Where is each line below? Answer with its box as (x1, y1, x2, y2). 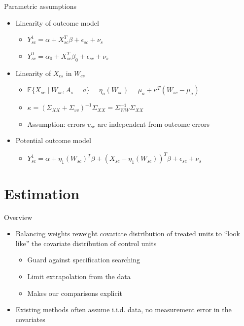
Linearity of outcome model (15, 17, 99, 28)
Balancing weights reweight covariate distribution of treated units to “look (15, 228, 240, 239)
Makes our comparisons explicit (27, 288, 123, 298)
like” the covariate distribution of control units (15, 238, 157, 248)
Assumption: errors (27, 118, 85, 129)
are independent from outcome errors (97, 118, 209, 129)
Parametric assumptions (4, 1, 77, 11)
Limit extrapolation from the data (27, 271, 131, 281)
